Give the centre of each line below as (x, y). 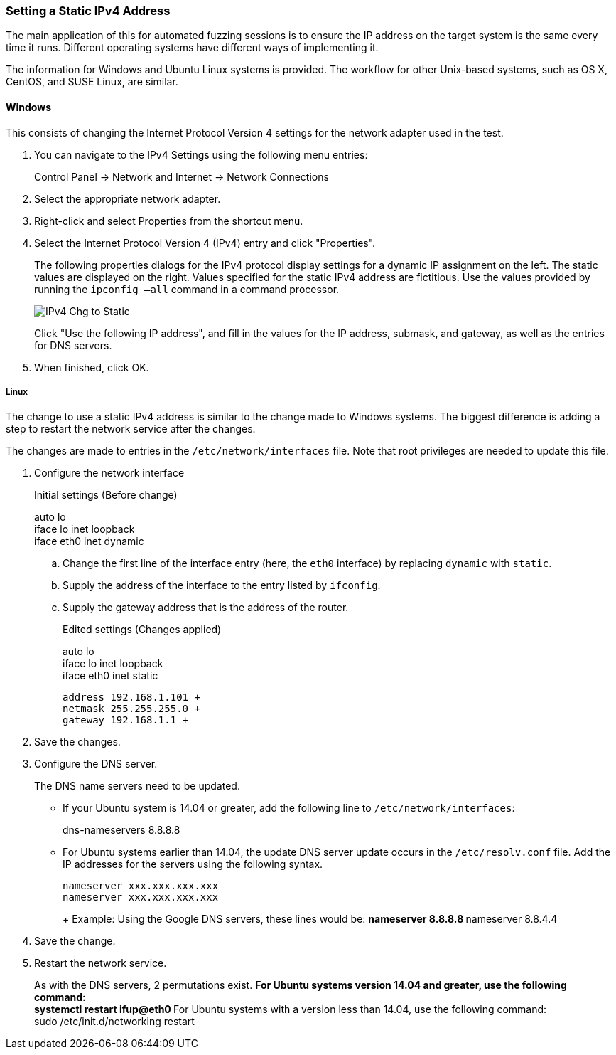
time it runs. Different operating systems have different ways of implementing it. (192, 48)
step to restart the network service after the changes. (131, 429)
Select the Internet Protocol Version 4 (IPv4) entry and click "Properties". (205, 243)
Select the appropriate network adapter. (128, 198)
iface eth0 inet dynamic (89, 541)
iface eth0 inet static (110, 676)
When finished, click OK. (92, 367)
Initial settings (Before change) (106, 495)
